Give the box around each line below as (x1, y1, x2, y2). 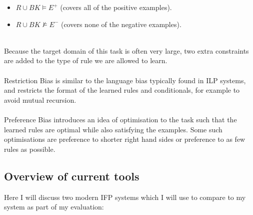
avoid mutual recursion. (4, 94, 76, 105)
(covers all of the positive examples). (60, 2, 172, 12)
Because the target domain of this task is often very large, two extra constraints (4, 45, 249, 56)
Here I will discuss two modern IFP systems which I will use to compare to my (4, 191, 246, 202)
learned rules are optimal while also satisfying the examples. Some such (4, 124, 222, 134)
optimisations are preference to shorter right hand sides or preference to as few (4, 134, 245, 144)
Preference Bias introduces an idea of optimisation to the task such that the (4, 114, 237, 124)
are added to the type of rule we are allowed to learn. (4, 55, 167, 66)
